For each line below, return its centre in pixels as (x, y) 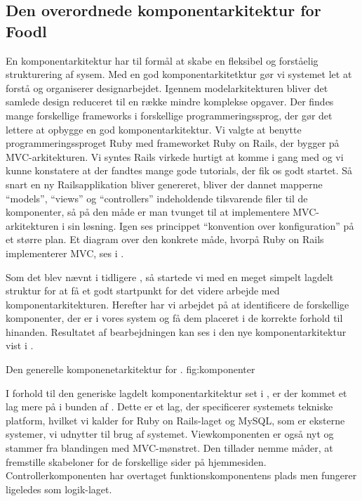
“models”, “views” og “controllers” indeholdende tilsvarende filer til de (157, 198)
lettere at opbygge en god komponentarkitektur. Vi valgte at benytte (154, 129)
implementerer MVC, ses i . (65, 253)
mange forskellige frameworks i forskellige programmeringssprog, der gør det (169, 115)
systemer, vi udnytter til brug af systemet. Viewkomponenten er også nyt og (170, 434)
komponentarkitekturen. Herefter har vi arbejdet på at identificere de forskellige (177, 304)
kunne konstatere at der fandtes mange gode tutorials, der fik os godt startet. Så (179, 170)
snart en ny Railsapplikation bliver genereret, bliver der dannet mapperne (164, 184)
